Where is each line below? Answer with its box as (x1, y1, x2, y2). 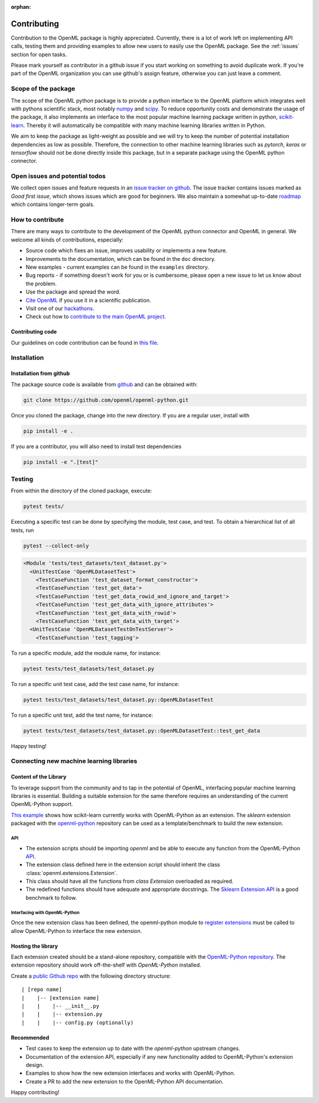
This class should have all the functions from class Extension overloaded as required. (25, 877, 233, 885)
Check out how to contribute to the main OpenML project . (25, 313, 167, 320)
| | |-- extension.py (21, 1011, 103, 1018)
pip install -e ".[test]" (23, 458, 99, 465)
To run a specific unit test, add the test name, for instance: (11, 712, 154, 719)
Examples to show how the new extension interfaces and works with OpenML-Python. (25, 1069, 236, 1077)
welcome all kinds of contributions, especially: (11, 236, 124, 243)
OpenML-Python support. (11, 801, 73, 808)
